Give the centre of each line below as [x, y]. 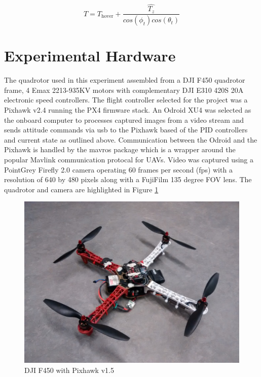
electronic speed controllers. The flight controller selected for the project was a [126, 100]
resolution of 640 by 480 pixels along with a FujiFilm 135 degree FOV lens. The [128, 179]
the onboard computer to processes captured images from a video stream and [124, 119]
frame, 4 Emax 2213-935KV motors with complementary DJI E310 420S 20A [124, 90]
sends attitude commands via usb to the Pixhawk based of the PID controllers [126, 130]
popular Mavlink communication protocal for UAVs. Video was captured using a [129, 159]
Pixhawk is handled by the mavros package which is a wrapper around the [120, 149]
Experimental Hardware [90, 56]
